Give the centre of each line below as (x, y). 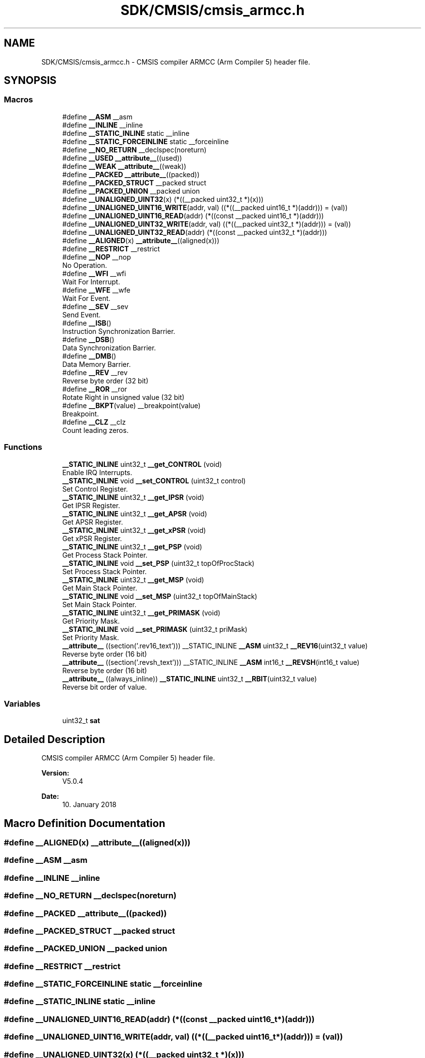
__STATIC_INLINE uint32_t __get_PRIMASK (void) (141, 612)
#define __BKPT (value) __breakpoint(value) (131, 405)
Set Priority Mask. (91, 637)
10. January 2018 (89, 805)
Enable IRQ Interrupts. (97, 472)
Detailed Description (55, 739)
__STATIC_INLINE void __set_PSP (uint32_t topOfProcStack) (158, 563)
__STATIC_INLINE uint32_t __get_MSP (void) (133, 579)
